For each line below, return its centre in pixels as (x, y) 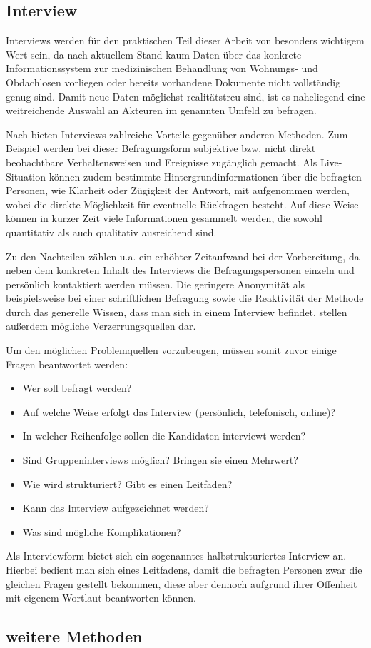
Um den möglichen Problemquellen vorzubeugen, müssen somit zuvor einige (171, 350)
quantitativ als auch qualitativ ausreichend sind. (111, 232)
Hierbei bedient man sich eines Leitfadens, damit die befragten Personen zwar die (184, 570)
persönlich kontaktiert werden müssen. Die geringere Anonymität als (156, 284)
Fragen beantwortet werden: (67, 364)
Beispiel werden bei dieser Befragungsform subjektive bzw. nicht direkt (161, 148)
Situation (26, 176)
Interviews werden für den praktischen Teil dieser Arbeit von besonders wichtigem (185, 40)
